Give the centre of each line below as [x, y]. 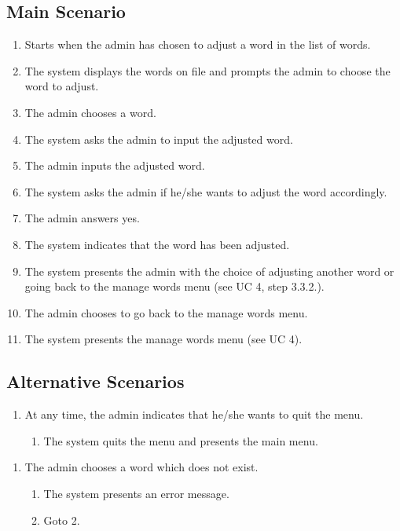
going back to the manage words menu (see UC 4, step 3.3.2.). [174, 286]
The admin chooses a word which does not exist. [141, 467]
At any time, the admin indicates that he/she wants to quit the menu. [194, 414]
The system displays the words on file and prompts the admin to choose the [207, 70]
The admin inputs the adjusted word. [115, 165]
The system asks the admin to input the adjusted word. [159, 139]
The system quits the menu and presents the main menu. [181, 440]
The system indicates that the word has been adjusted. [157, 244]
